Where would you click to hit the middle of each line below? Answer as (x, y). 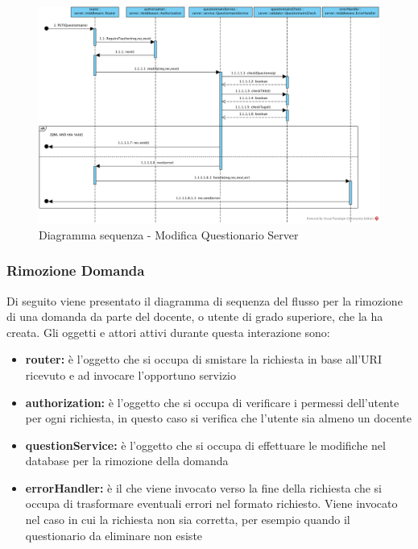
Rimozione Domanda (76, 270)
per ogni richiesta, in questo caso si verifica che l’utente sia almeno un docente (218, 418)
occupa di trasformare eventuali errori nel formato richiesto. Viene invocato (211, 503)
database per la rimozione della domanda (127, 461)
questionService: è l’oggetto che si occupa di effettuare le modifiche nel (205, 445)
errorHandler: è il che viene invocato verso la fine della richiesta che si (203, 487)
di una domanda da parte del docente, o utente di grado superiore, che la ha (195, 316)
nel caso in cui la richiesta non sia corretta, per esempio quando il (188, 520)
